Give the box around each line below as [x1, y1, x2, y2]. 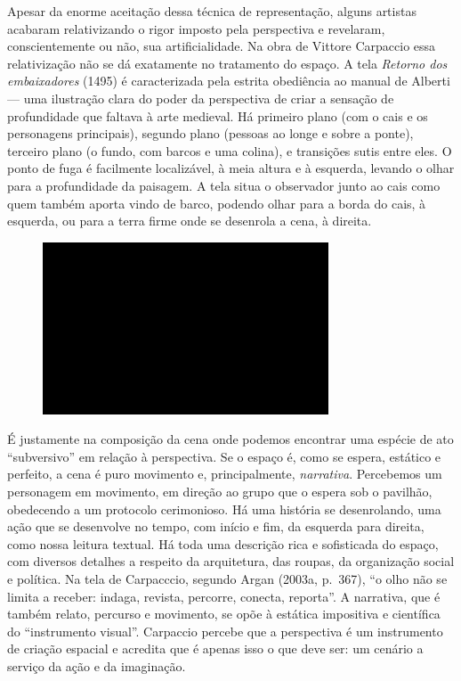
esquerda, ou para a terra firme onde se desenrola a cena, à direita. [7, 211, 372, 230]
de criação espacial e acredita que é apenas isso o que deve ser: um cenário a [7, 639, 424, 658]
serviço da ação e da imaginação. [7, 657, 186, 675]
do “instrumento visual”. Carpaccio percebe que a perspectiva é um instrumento [7, 621, 443, 640]
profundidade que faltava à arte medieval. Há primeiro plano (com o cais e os [7, 106, 428, 125]
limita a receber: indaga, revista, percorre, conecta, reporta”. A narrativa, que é [7, 587, 441, 605]
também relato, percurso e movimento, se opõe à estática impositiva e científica [7, 604, 441, 623]
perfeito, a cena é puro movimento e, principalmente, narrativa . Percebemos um [7, 464, 442, 483]
